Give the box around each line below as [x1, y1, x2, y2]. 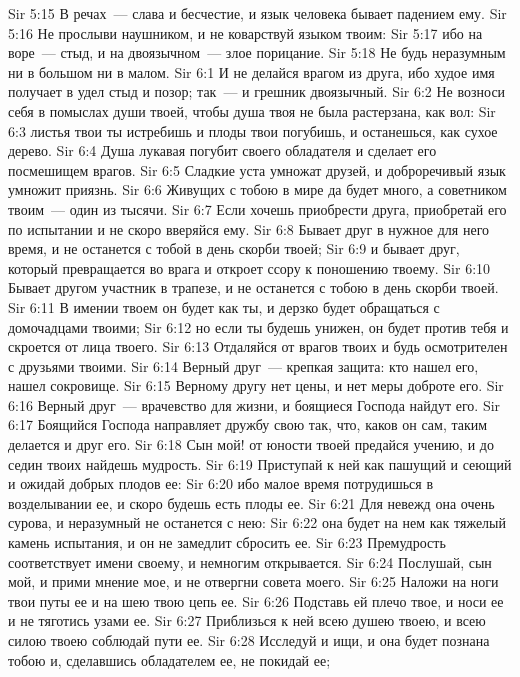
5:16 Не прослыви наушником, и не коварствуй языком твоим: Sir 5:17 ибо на [8, 22, 483, 43]
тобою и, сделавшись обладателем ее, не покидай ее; [8, 649, 331, 670]
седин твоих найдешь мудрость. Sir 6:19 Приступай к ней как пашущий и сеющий [8, 453, 512, 474]
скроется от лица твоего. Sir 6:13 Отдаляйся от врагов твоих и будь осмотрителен [8, 336, 508, 357]
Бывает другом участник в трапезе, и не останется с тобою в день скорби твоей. [8, 277, 499, 298]
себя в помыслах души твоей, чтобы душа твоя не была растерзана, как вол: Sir [8, 100, 496, 121]
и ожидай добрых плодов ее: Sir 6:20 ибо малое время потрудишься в [8, 473, 434, 494]
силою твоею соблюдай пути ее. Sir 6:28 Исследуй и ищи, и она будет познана [8, 630, 490, 650]
